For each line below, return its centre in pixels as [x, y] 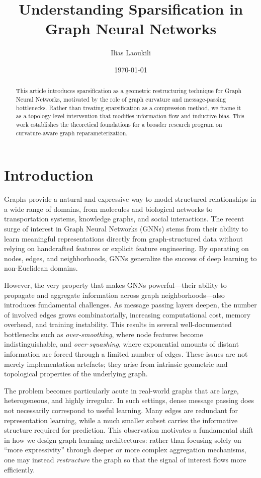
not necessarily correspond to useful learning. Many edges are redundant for [121, 410]
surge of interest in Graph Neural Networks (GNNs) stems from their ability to [126, 228]
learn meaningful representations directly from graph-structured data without [124, 238]
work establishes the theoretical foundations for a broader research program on [119, 124]
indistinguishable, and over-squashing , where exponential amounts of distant [121, 344]
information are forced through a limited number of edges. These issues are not [126, 354]
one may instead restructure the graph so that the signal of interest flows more [125, 460]
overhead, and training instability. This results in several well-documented [118, 324]
